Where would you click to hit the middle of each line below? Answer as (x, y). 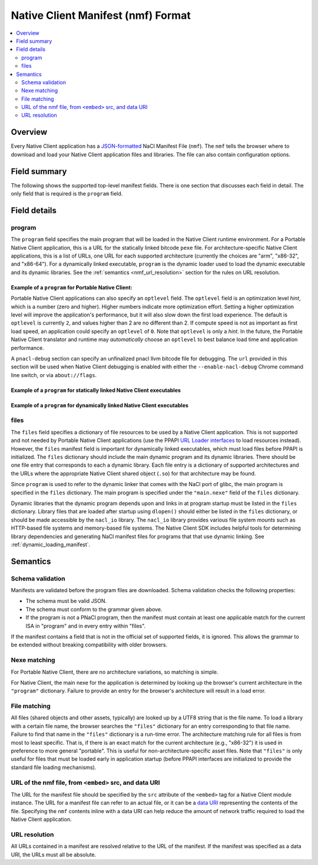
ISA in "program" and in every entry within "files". (86, 626)
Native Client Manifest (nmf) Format (101, 15)
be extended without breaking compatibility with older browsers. (89, 645)
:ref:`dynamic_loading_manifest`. (51, 544)
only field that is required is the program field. (67, 194)
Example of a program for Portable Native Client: (72, 287)
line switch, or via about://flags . (54, 375)
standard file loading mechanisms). (54, 767)
